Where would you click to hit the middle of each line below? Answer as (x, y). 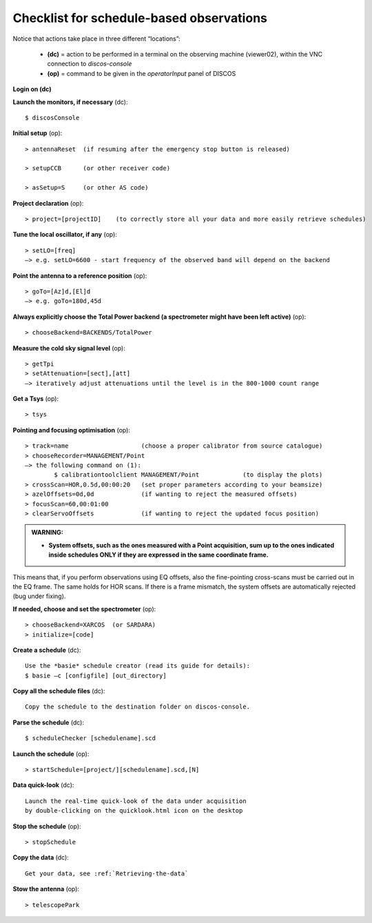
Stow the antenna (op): (46, 889)
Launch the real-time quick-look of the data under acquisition (136, 801)
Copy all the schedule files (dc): (59, 691)
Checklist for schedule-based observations (140, 18)
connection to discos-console (90, 64)
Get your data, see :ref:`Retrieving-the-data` (107, 873)
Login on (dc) (32, 89)
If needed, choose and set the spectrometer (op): (84, 609)
